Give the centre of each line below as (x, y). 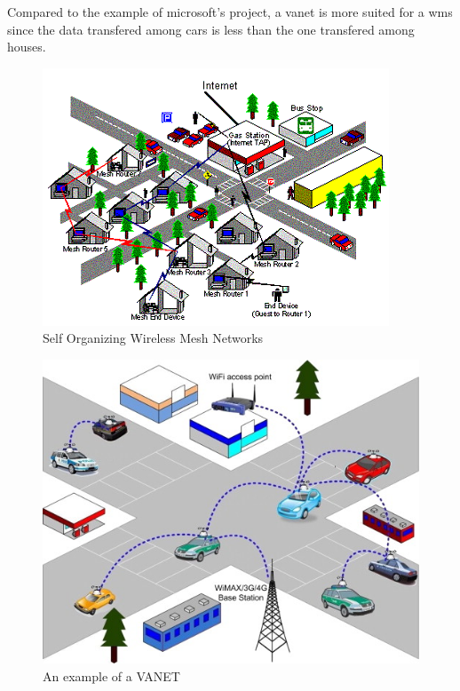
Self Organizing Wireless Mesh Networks (153, 338)
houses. (27, 47)
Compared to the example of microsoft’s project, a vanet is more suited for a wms (230, 12)
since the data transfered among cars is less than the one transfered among (211, 29)
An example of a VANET (111, 675)
